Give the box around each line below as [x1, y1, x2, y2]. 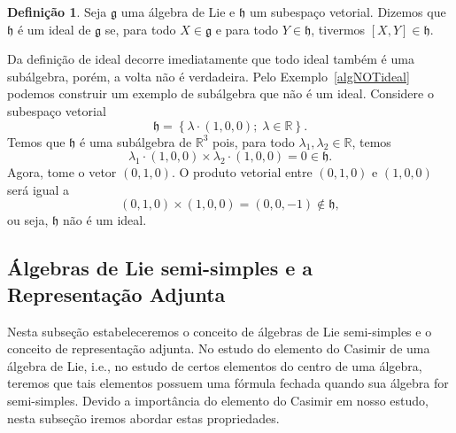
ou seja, [7, 211, 49, 229]
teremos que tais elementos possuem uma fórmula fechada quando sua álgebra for [7, 374, 449, 392]
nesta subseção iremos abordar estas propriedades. [7, 408, 280, 427]
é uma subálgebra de [80, 132, 192, 151]
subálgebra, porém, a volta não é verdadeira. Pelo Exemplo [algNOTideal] [7, 66, 410, 85]
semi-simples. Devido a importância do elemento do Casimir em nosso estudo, [7, 390, 429, 409]
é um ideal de [17, 19, 91, 38]
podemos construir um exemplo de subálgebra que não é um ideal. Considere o [7, 84, 434, 103]
